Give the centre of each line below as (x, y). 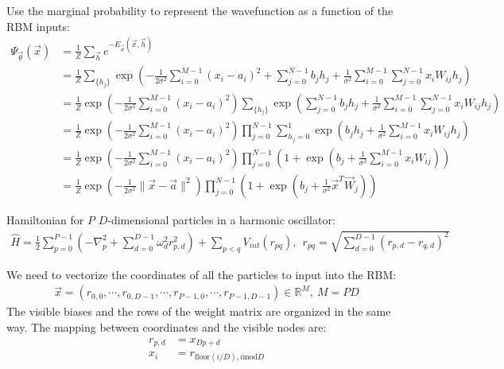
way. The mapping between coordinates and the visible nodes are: (167, 327)
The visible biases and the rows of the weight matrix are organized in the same (199, 311)
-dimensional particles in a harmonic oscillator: (221, 219)
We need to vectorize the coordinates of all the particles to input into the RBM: (202, 274)
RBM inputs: (38, 26)
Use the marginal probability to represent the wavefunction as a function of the (200, 10)
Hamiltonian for (45, 219)
